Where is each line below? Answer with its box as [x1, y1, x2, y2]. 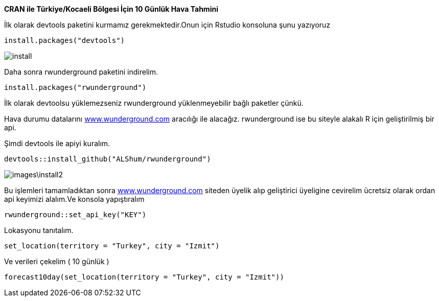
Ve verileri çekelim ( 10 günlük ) [4, 257, 109, 266]
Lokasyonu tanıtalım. [4, 226, 74, 235]
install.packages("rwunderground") [4, 83, 147, 91]
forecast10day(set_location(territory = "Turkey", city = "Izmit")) [4, 273, 284, 281]
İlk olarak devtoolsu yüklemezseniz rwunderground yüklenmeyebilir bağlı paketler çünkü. [4, 99, 304, 107]
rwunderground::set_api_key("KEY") [4, 211, 147, 219]
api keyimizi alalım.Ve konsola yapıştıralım [4, 195, 145, 203]
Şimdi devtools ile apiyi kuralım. [4, 139, 110, 148]
